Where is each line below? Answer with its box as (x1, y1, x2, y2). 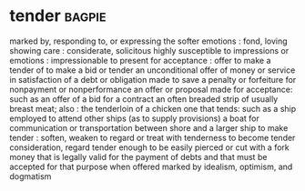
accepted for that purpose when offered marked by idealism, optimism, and (9, 161, 293, 172)
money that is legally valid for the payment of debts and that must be (9, 151, 268, 162)
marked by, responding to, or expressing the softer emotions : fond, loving (9, 35, 289, 46)
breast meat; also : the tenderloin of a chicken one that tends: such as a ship (9, 103, 297, 114)
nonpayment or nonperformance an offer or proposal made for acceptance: (9, 84, 293, 95)
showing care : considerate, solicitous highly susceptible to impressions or (9, 45, 290, 55)
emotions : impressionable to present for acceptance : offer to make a (9, 55, 271, 65)
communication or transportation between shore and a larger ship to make (9, 122, 289, 133)
